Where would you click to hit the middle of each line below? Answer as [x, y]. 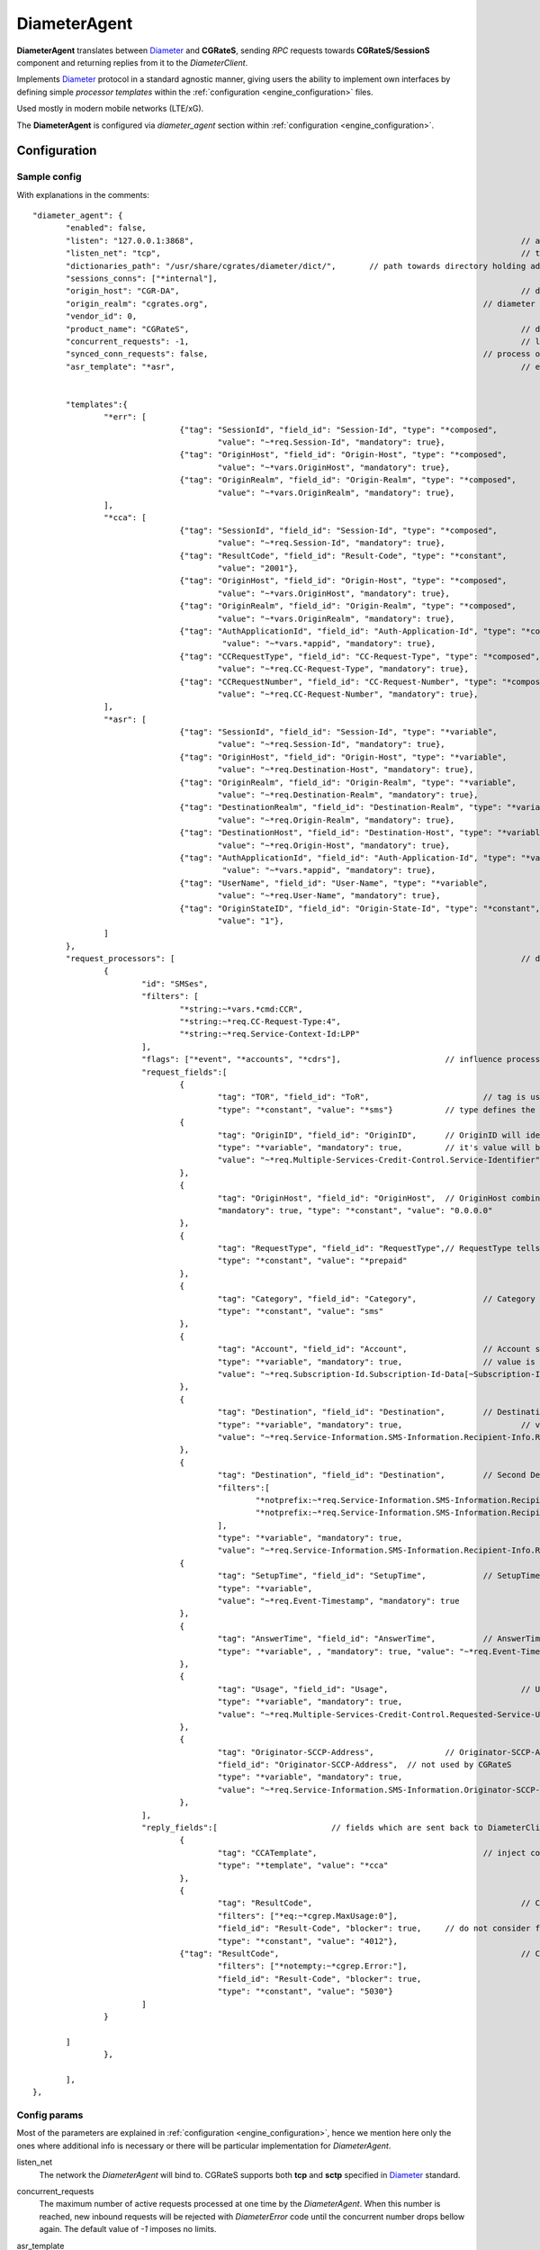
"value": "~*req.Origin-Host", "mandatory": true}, [333, 845]
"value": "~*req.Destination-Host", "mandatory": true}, [346, 770]
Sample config [49, 177]
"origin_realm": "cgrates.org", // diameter [301, 303]
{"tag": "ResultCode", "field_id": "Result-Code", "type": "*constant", [343, 555]
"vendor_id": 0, [102, 316]
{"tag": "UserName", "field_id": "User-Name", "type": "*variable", [334, 883]
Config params [50, 2115]
